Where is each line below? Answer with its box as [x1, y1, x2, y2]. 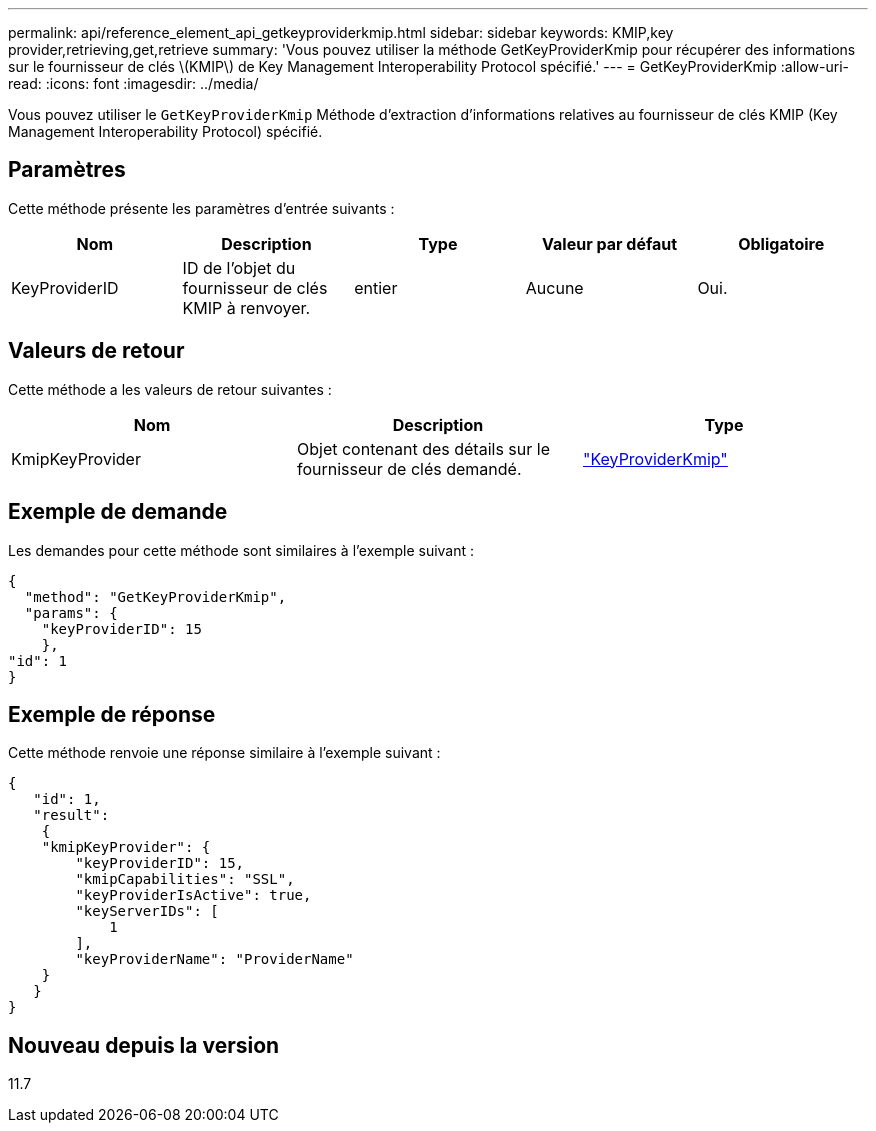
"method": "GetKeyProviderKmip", [24, 588, 287, 605]
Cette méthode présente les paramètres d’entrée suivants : [8, 199, 395, 217]
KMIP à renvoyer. [182, 297, 311, 318]
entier [354, 277, 398, 298]
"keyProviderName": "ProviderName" [75, 951, 354, 968]
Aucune [525, 277, 584, 298]
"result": [33, 807, 110, 824]
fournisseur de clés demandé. [296, 458, 522, 479]
